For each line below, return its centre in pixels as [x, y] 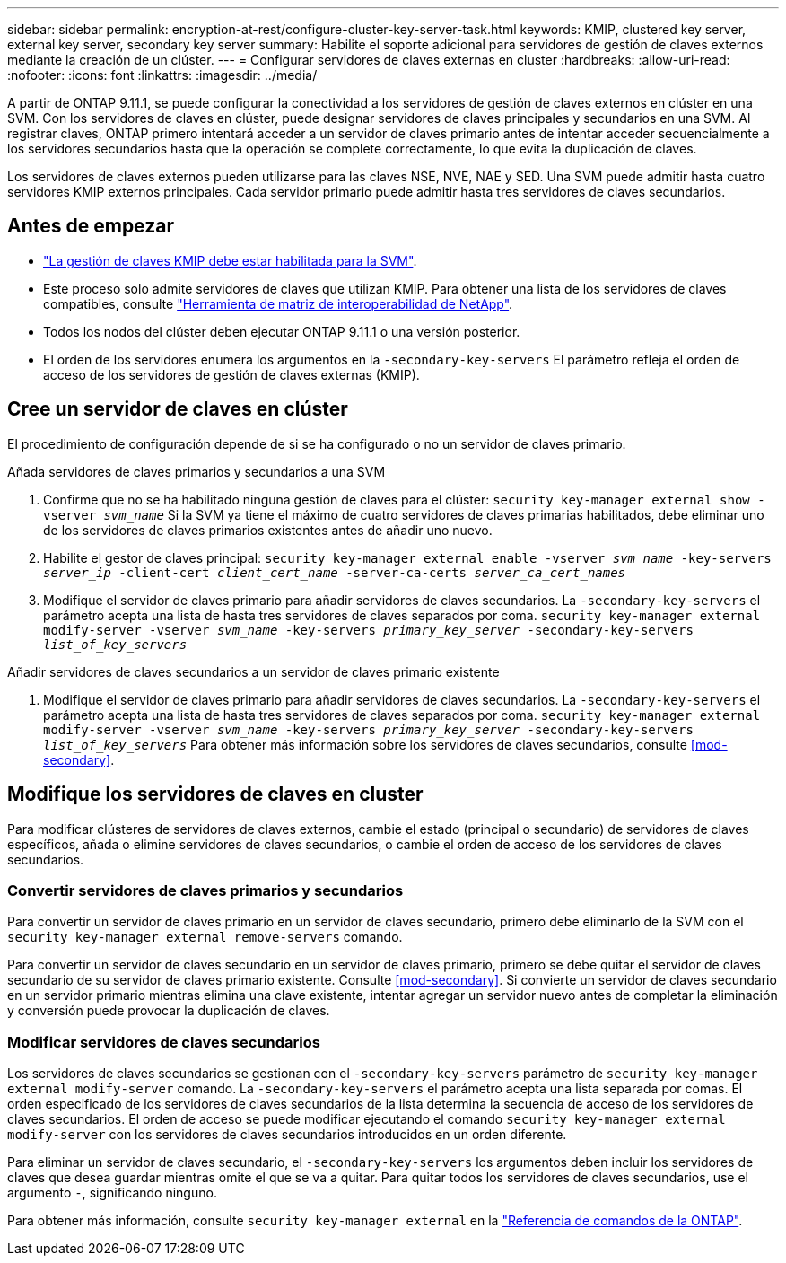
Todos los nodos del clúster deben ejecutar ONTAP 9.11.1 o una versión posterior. [282, 331]
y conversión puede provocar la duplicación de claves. [169, 1011]
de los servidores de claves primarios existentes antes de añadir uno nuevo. [268, 530]
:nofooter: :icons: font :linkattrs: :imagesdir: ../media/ [162, 75]
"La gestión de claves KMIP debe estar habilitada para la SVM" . [230, 260]
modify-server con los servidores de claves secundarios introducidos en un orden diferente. [287, 1135]
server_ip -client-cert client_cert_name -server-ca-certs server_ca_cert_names [335, 572]
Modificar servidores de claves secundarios [164, 1042]
